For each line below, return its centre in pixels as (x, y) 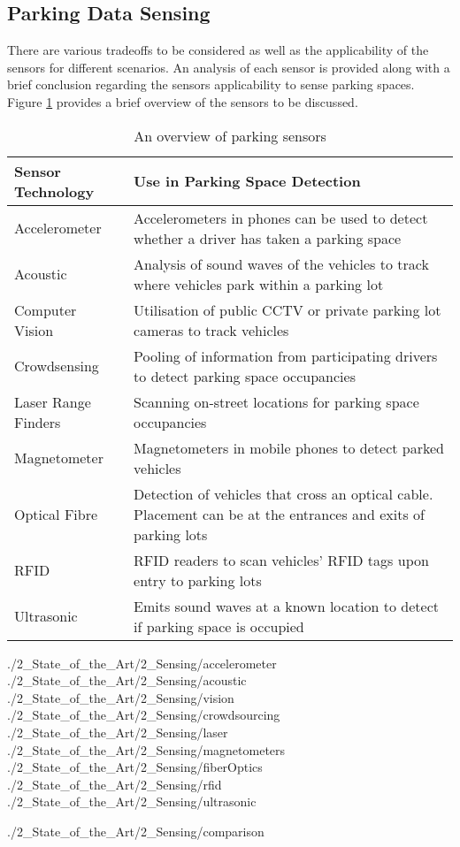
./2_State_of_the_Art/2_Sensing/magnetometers (146, 749)
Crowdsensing (57, 366)
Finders (38, 422)
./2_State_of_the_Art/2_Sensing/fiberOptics (135, 767)
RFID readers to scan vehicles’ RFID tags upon (281, 560)
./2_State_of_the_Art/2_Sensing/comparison (136, 831)
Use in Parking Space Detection (247, 181)
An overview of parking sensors (230, 135)
